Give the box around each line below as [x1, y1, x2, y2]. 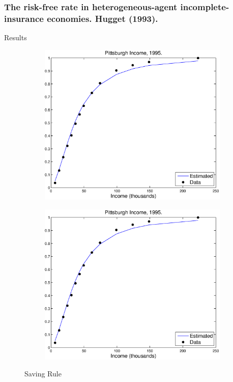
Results [4, 32, 27, 43]
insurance [4, 12, 44, 24]
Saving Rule [24, 368, 62, 379]
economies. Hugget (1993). [47, 12, 158, 24]
